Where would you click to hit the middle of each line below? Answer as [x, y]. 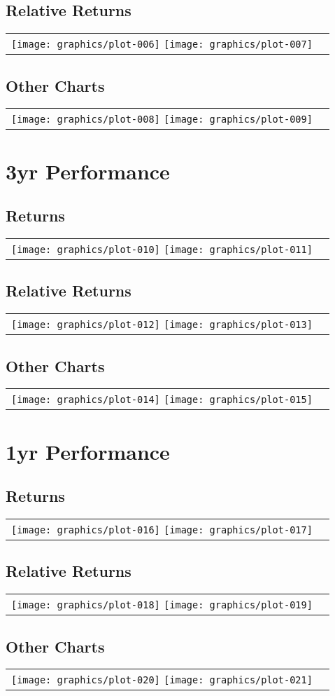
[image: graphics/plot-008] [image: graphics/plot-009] [162, 120]
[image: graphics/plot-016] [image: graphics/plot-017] [162, 530]
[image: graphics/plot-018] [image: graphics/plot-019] [162, 605]
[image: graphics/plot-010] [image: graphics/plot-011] [162, 249]
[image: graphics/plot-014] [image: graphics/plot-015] [162, 400]
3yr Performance [88, 171]
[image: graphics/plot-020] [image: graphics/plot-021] [162, 680]
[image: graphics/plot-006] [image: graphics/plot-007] [162, 45]
